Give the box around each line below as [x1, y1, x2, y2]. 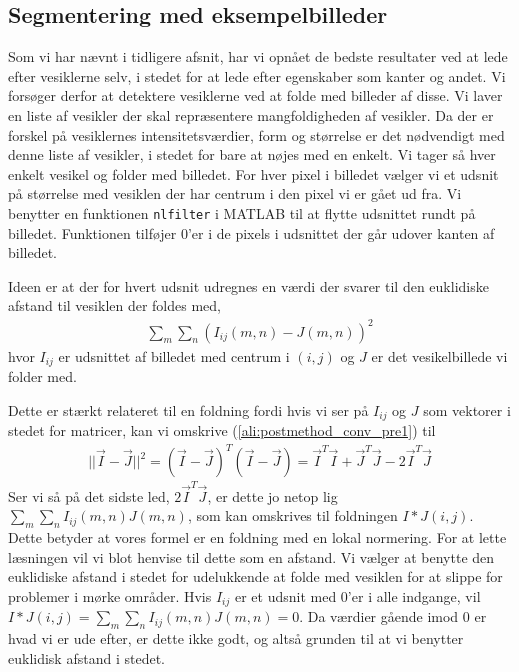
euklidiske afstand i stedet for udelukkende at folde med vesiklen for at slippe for [8, 566, 503, 587]
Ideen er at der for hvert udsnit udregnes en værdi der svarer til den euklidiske [8, 275, 489, 296]
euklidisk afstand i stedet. [8, 647, 165, 668]
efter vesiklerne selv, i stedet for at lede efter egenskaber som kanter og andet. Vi [8, 65, 506, 86]
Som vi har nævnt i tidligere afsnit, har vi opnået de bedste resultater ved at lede [8, 46, 508, 67]
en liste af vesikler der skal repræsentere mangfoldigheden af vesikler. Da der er [8, 104, 494, 125]
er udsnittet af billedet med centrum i [58, 345, 290, 366]
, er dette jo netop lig [207, 485, 338, 506]
